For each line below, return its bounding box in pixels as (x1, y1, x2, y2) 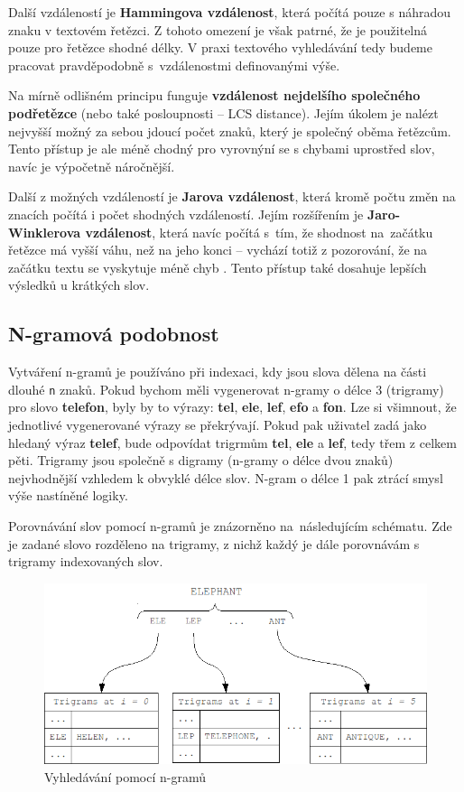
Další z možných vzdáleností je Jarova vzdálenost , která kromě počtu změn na (8, 187, 456, 206)
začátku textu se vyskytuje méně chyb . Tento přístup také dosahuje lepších (8, 257, 427, 276)
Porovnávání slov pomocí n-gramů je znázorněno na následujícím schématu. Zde (8, 516, 452, 535)
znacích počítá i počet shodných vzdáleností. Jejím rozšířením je (8, 204, 364, 223)
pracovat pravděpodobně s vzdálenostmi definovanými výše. (8, 55, 340, 74)
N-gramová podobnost (8, 320, 219, 348)
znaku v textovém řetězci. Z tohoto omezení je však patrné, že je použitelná (8, 20, 428, 39)
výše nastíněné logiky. (8, 486, 128, 505)
